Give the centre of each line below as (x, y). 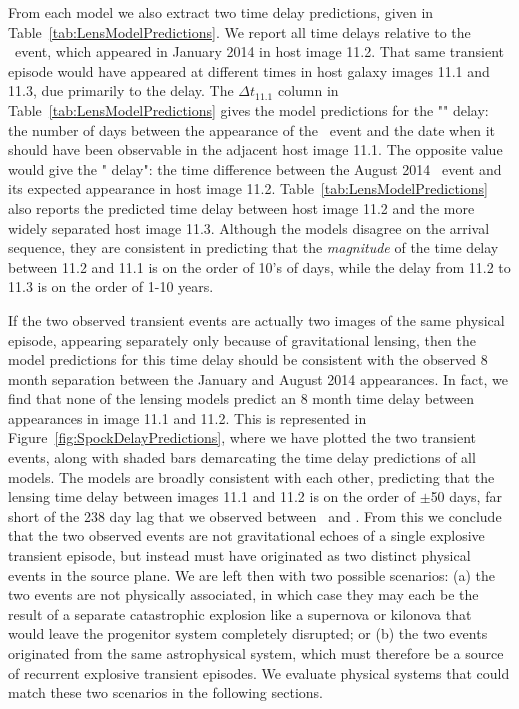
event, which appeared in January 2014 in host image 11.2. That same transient (259, 51)
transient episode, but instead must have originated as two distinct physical (239, 555)
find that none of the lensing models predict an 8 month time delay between (241, 398)
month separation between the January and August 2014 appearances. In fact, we (258, 378)
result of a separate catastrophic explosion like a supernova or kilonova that (240, 613)
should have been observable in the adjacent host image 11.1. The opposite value (255, 149)
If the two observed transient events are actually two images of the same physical (256, 319)
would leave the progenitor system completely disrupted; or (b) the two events (248, 633)
